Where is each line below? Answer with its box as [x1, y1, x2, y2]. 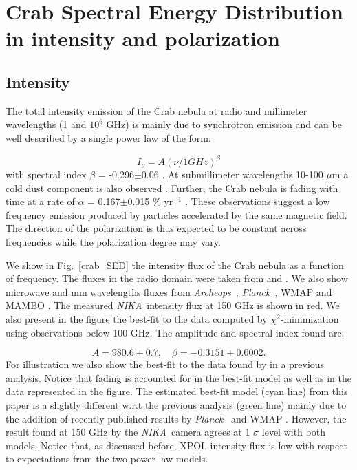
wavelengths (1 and [6, 117, 87, 131]
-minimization [280, 311, 339, 325]
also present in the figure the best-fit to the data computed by [6, 311, 268, 325]
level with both [261, 425, 325, 439]
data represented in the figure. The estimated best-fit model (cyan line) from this [6, 384, 348, 398]
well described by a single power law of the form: [6, 130, 211, 145]
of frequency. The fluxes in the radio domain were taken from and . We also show [6, 271, 348, 286]
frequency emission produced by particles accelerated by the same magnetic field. [6, 207, 347, 222]
